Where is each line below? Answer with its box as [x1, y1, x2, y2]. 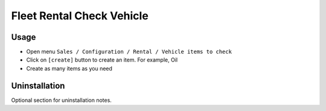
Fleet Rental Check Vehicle [11, 9, 149, 22]
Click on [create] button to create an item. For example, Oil [26, 56, 178, 63]
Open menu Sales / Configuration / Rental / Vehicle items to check [26, 48, 232, 55]
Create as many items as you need [26, 65, 113, 72]
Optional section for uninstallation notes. [11, 97, 112, 104]
